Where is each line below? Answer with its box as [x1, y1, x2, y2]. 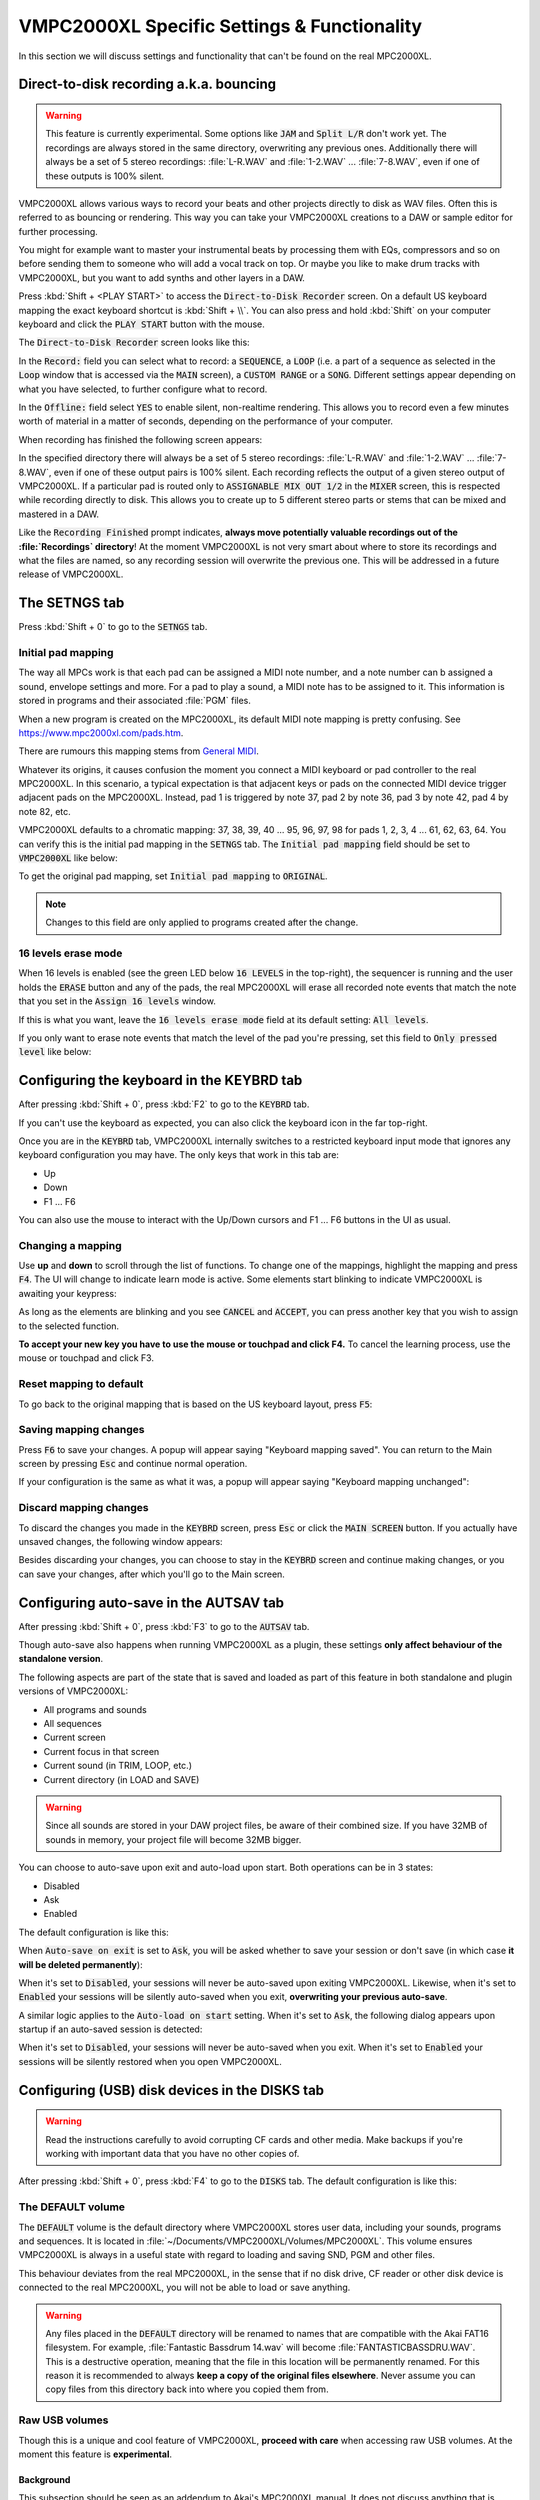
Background [18, 2474, 71, 2485]
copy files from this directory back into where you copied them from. [45, 2383, 329, 2395]
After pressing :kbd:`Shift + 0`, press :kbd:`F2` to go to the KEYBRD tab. [18, 1098, 310, 1110]
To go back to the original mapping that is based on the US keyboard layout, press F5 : [18, 1398, 373, 1410]
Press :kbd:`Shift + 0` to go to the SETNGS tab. [18, 621, 208, 633]
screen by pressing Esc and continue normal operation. [18, 1458, 248, 1470]
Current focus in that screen [43, 1745, 160, 1757]
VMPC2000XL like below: [18, 852, 119, 864]
